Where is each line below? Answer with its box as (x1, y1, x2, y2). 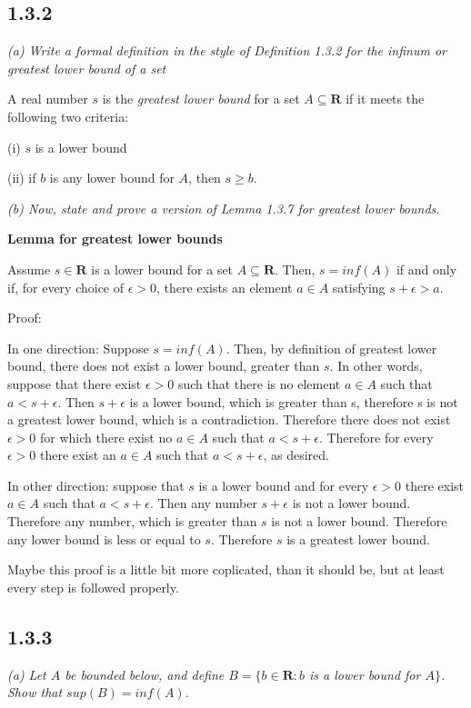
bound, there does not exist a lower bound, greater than (7, 356, 320, 375)
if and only (396, 259, 457, 278)
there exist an (40, 445, 116, 464)
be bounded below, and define (65, 664, 225, 683)
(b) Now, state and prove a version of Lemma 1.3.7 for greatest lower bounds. (7, 198, 440, 217)
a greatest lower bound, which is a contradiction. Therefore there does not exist (7, 410, 451, 429)
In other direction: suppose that (7, 475, 185, 494)
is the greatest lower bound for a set (102, 89, 300, 108)
